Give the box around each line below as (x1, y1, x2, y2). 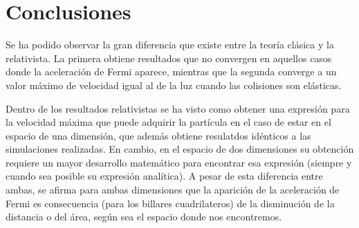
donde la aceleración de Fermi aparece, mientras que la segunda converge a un (6, 64, 337, 79)
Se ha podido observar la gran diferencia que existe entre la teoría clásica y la (6, 37, 334, 52)
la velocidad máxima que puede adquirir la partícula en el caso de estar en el (6, 115, 331, 129)
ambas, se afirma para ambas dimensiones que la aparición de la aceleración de (6, 182, 340, 197)
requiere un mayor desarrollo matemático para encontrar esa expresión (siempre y (6, 155, 352, 169)
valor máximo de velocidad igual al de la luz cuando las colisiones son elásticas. (6, 77, 342, 92)
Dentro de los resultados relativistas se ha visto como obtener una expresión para (6, 101, 350, 115)
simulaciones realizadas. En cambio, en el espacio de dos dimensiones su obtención (6, 142, 354, 156)
